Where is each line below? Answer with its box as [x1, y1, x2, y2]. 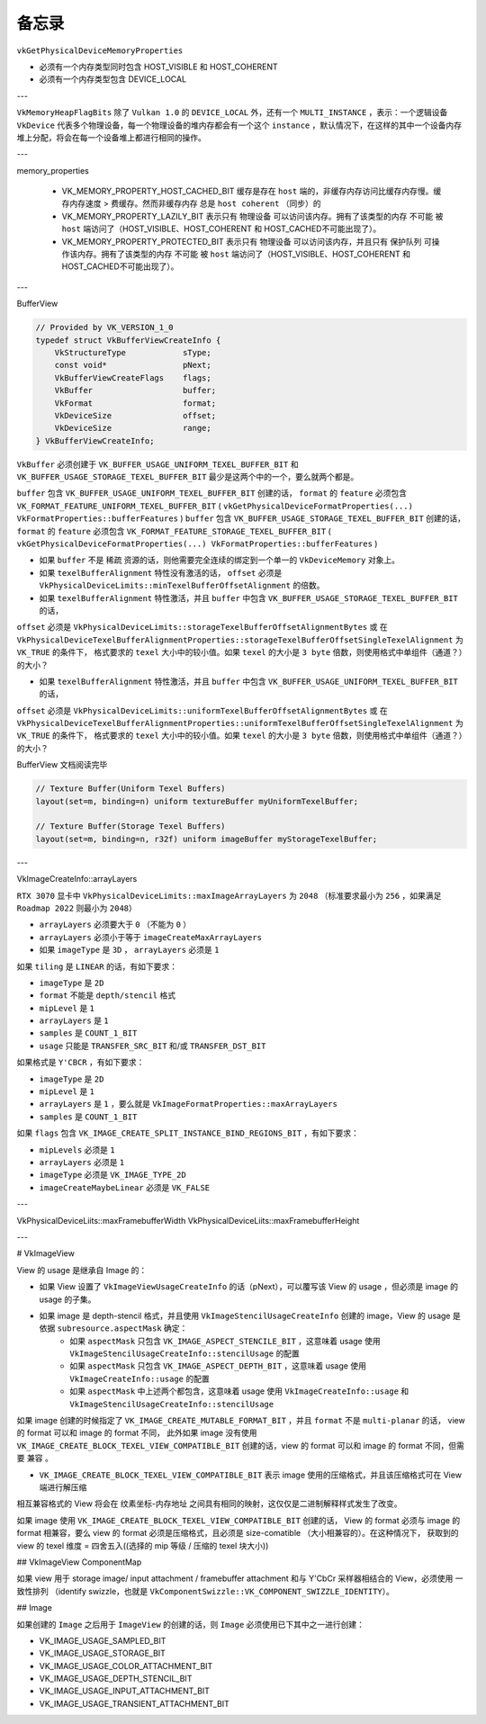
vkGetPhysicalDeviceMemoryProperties [16, 45, 184, 56]
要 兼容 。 [16, 1453, 53, 1464]
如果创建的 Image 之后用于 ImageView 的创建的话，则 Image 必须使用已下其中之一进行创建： [16, 1619, 364, 1630]
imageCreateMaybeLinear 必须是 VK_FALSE [39, 1181, 211, 1192]
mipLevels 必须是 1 [39, 1144, 116, 1155]
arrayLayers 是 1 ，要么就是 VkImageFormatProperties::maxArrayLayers [39, 1099, 337, 1109]
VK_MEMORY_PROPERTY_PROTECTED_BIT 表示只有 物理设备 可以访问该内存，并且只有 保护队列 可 [61, 236, 432, 247]
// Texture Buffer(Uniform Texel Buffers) [35, 784, 226, 794]
